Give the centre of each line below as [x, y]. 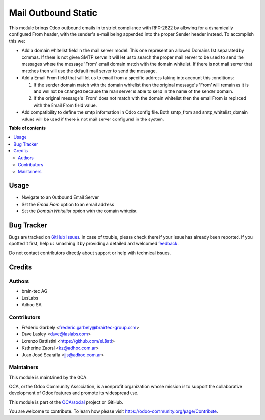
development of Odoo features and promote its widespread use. [74, 393]
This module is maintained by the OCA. [48, 377]
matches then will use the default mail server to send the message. [89, 71]
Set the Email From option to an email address [68, 204]
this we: [17, 41]
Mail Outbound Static [53, 13]
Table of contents [27, 128]
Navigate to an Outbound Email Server [60, 197]
